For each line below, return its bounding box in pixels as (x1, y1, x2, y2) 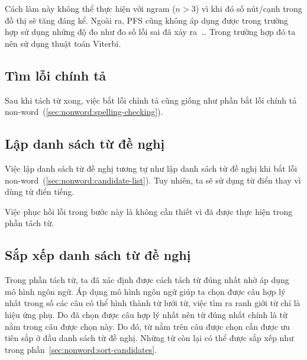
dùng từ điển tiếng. (5, 185, 75, 198)
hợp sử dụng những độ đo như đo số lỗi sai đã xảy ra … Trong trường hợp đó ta (5, 25, 296, 38)
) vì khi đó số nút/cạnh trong (195, 2, 302, 14)
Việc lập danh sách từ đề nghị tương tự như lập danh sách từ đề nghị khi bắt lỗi (5, 162, 298, 174)
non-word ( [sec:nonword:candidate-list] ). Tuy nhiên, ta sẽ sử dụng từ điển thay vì (5, 173, 301, 186)
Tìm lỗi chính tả (5, 66, 106, 84)
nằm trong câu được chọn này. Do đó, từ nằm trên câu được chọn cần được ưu (5, 320, 290, 332)
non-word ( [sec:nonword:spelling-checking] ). (5, 105, 163, 118)
